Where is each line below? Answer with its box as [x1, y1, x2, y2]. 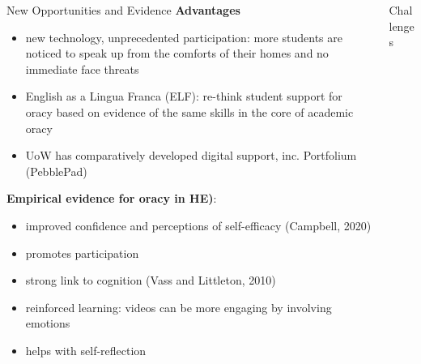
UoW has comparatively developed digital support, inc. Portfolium [25, 147, 357, 164]
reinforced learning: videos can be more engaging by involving [25, 298, 332, 315]
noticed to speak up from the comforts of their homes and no [25, 45, 329, 62]
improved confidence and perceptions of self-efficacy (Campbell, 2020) [25, 216, 372, 233]
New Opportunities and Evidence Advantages [6, 2, 240, 18]
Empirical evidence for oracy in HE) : [6, 190, 217, 207]
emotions [25, 315, 70, 332]
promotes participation [25, 244, 139, 261]
